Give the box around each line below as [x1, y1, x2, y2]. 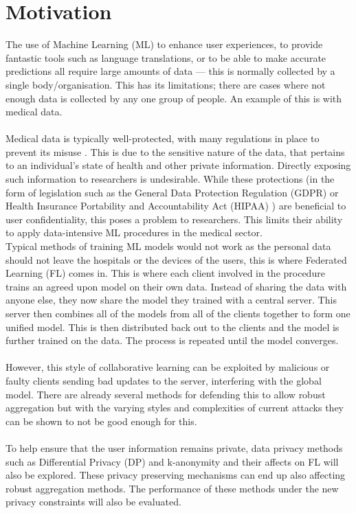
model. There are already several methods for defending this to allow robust [5, 387, 326, 401]
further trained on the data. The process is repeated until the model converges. [5, 333, 339, 347]
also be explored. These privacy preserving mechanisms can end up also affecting [5, 468, 346, 482]
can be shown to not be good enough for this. [5, 413, 197, 428]
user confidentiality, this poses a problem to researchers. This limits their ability [5, 212, 343, 226]
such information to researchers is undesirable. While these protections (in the [5, 172, 335, 186]
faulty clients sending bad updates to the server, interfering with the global [5, 373, 322, 387]
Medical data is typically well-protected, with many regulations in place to [5, 131, 320, 146]
